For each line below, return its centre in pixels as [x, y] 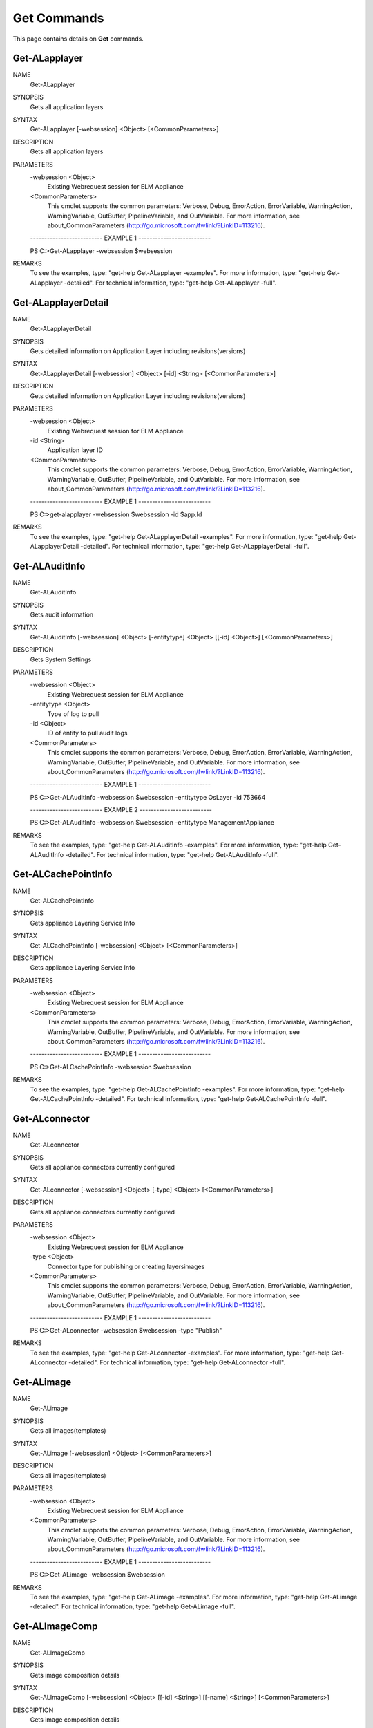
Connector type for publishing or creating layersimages [126, 1266]
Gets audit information [62, 614]
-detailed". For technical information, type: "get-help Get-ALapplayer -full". [170, 283]
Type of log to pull [73, 714]
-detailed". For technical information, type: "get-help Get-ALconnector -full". [177, 1362]
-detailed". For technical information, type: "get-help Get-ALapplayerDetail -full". [195, 546]
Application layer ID [75, 450]
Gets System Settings [61, 659]
